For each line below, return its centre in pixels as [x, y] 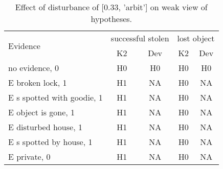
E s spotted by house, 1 [50, 142]
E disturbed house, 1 [45, 127]
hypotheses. [111, 19]
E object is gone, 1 [42, 112]
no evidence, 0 [34, 68]
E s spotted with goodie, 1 [55, 97]
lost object [196, 38]
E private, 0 [29, 156]
